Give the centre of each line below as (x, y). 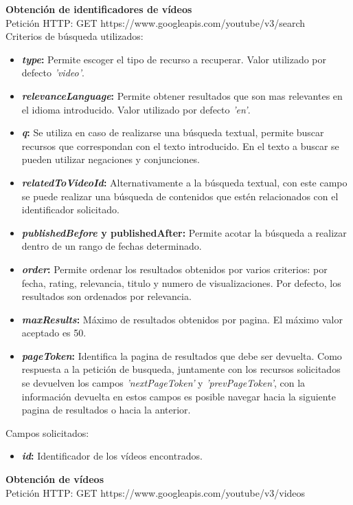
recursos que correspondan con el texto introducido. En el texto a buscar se (180, 146)
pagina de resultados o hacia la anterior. (106, 410)
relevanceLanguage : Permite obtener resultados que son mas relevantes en (182, 95)
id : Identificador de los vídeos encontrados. (112, 456)
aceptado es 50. (54, 333)
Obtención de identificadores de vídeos (99, 9)
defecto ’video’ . (53, 73)
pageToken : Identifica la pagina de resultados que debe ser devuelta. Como (182, 355)
